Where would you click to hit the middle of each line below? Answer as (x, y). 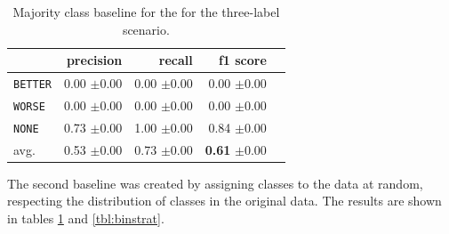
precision (94, 60)
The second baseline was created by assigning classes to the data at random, (215, 183)
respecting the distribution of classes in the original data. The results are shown (224, 201)
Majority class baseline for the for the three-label (146, 12)
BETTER (32, 85)
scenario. (146, 29)
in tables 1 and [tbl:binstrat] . (86, 218)
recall (176, 60)
